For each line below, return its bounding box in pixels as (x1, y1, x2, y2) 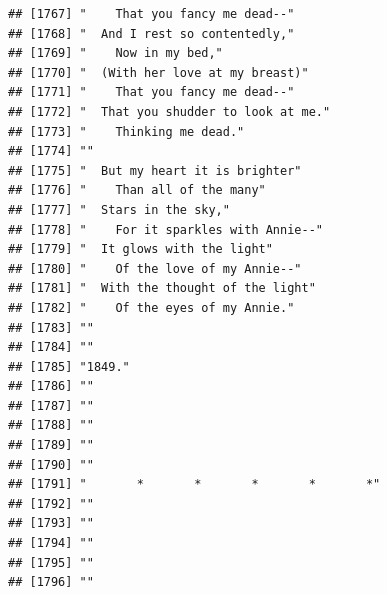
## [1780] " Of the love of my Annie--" (8, 261, 302, 276)
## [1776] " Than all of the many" (8, 183, 266, 198)
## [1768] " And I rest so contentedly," (8, 26, 295, 41)
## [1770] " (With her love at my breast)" (8, 65, 309, 80)
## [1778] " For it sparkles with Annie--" (8, 222, 323, 237)
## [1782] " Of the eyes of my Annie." (8, 300, 295, 315)
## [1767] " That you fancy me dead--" (8, 7, 295, 21)
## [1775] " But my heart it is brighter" (8, 163, 302, 178)
